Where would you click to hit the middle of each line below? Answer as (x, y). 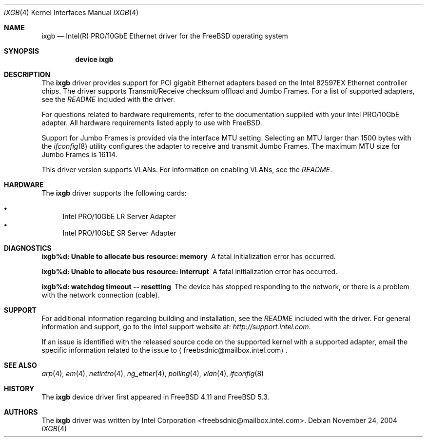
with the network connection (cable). (101, 295)
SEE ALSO (20, 365)
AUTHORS (21, 412)
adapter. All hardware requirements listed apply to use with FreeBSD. (152, 123)
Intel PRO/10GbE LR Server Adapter (119, 216)
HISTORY (19, 389)
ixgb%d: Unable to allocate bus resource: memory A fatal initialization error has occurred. (189, 256)
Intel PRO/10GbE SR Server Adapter (119, 233)
